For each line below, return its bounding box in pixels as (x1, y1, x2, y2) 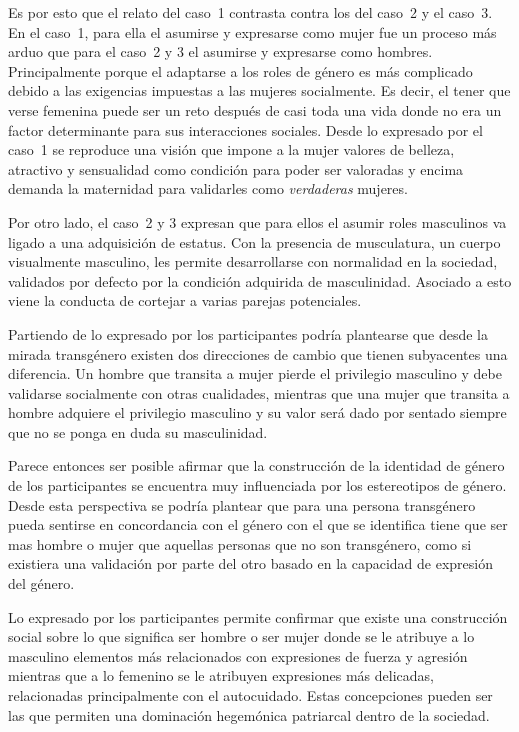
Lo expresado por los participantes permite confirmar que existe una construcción (8, 606, 508, 627)
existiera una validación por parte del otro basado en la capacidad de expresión (8, 553, 493, 574)
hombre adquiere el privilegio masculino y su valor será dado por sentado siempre (8, 402, 507, 423)
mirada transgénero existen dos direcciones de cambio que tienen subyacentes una (8, 343, 508, 364)
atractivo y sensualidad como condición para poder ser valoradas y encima (8, 158, 464, 179)
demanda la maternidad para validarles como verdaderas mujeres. (8, 178, 408, 199)
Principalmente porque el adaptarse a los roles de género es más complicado (8, 60, 473, 81)
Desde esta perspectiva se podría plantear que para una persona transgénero (8, 494, 476, 515)
